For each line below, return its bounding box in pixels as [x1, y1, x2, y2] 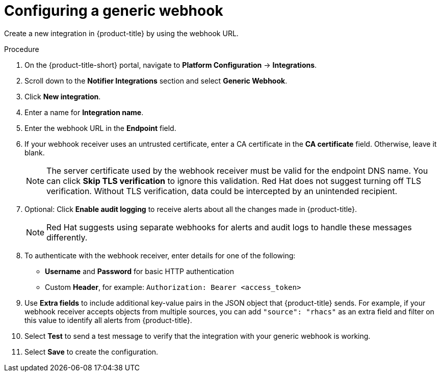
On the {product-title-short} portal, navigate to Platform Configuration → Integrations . [24, 60, 317, 69]
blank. [24, 148, 45, 157]
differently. [46, 232, 88, 243]
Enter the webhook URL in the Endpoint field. [24, 123, 176, 132]
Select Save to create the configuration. [24, 347, 159, 356]
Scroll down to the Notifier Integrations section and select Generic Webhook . [24, 76, 288, 85]
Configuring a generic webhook [4, 2, 223, 19]
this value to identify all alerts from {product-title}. [24, 315, 192, 325]
